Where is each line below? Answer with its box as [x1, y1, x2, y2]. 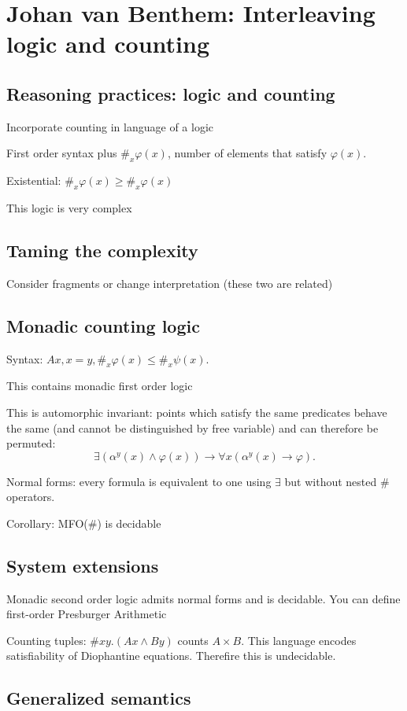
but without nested [284, 473, 377, 489]
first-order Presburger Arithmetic [6, 606, 167, 622]
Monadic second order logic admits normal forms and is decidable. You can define [6, 590, 401, 606]
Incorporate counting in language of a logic [6, 118, 213, 134]
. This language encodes [241, 632, 357, 648]
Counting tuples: [6, 632, 87, 648]
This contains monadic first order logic [6, 378, 193, 394]
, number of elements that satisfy [167, 145, 327, 161]
